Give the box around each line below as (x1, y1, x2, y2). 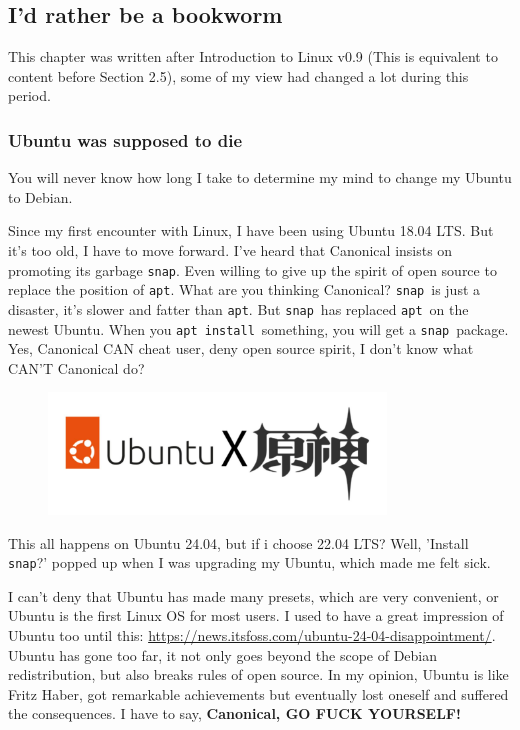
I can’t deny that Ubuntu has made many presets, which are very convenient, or (8, 585, 499, 606)
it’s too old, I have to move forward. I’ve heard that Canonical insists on (8, 239, 453, 260)
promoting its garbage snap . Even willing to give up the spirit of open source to (8, 259, 497, 280)
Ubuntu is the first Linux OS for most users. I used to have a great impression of (8, 605, 504, 626)
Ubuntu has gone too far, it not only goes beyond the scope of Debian (8, 644, 438, 665)
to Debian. (8, 186, 73, 207)
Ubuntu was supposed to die (8, 127, 243, 152)
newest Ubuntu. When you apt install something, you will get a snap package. (8, 318, 509, 339)
